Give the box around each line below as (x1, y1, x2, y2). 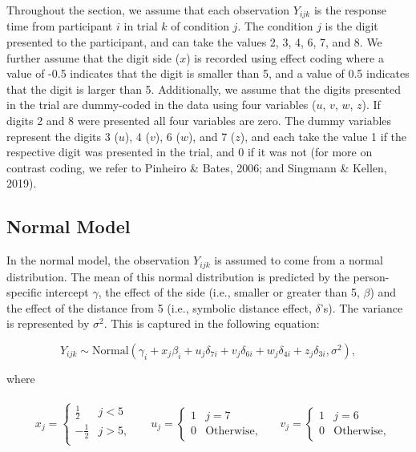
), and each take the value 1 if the (240, 127, 407, 144)
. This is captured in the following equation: (103, 315, 320, 332)
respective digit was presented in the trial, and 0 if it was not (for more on (6, 143, 373, 160)
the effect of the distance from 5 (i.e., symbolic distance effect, (6, 299, 312, 316)
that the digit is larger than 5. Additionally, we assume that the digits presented (6, 80, 402, 97)
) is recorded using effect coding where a (186, 49, 384, 66)
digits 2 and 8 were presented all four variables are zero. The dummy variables (6, 112, 392, 129)
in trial (123, 18, 158, 34)
